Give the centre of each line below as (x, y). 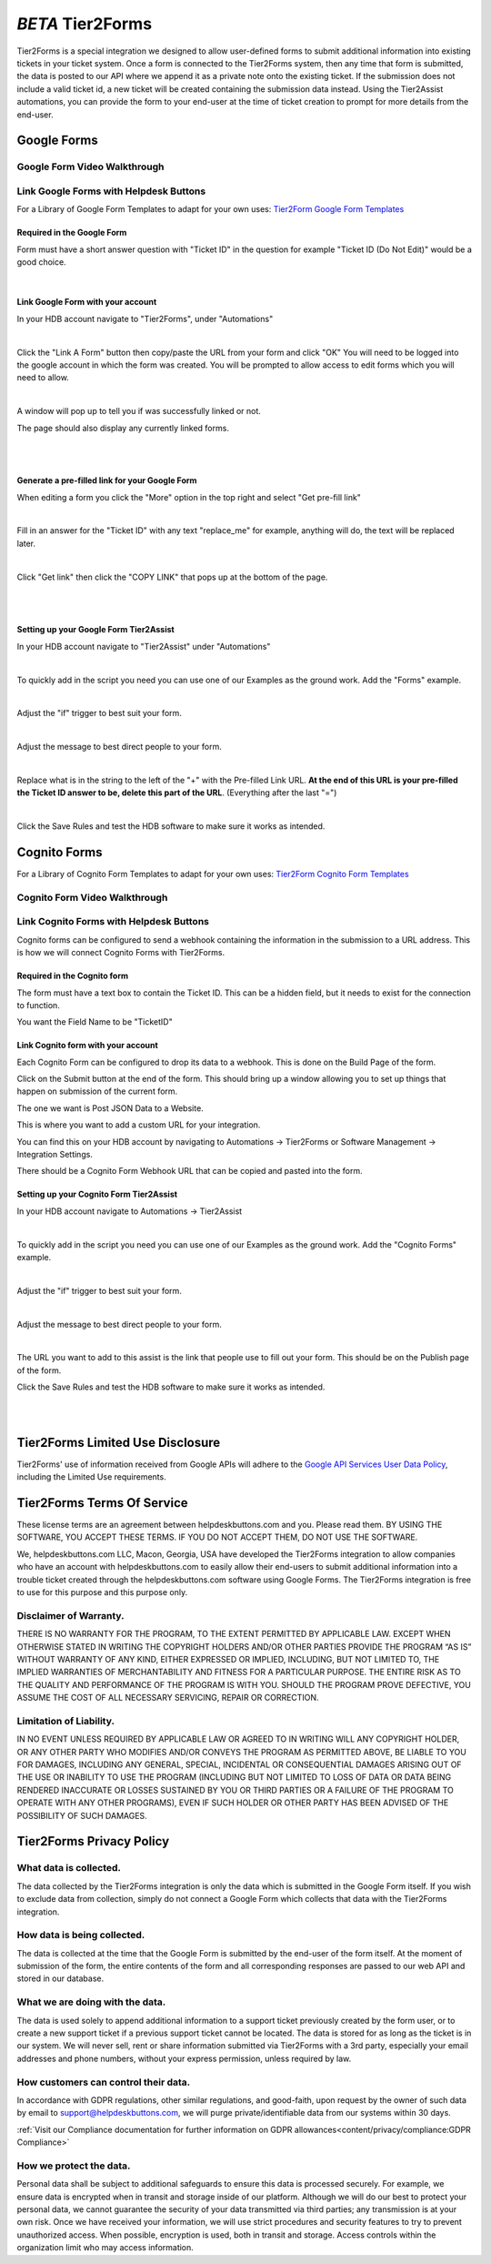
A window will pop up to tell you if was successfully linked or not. (139, 411)
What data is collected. (69, 1868)
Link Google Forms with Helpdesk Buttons (111, 191)
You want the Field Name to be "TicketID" (95, 1022)
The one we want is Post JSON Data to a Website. (110, 1108)
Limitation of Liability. (66, 1721)
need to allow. (43, 378)
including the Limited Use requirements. (92, 1477)
